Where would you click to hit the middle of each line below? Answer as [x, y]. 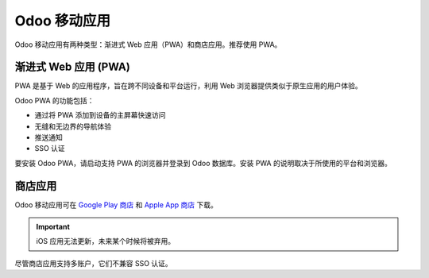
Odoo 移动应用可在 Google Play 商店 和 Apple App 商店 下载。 [116, 205]
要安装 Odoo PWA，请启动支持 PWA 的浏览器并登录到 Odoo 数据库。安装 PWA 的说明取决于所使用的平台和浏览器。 [203, 163]
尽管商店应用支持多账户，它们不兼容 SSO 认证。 [93, 263]
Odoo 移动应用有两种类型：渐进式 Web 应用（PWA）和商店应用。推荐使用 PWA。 [148, 44]
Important [53, 227]
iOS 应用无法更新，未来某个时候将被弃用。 [106, 241]
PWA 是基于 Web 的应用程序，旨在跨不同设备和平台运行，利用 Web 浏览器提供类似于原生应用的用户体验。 [188, 86]
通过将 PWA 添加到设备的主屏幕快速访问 [100, 115]
